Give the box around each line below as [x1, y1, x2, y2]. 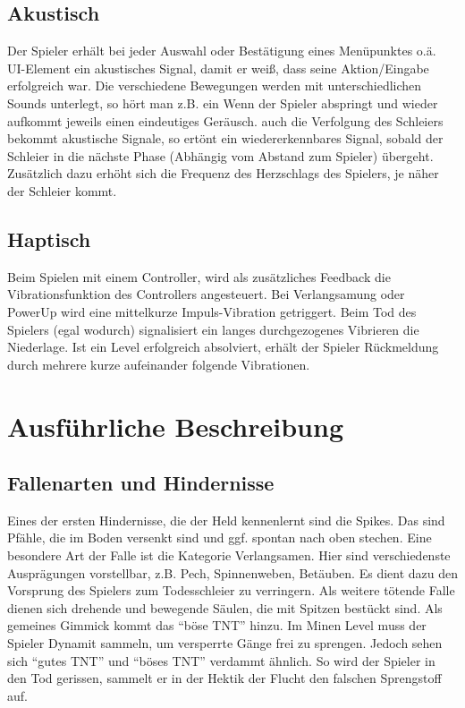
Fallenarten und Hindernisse [7, 469, 275, 497]
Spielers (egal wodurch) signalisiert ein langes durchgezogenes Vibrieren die [7, 320, 419, 338]
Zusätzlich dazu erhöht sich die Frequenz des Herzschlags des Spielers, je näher [7, 164, 439, 183]
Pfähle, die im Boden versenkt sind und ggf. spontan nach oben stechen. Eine [7, 528, 432, 547]
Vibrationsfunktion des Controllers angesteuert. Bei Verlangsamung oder [7, 285, 405, 303]
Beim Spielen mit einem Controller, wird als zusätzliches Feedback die [7, 267, 391, 286]
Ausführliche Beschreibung [7, 407, 343, 444]
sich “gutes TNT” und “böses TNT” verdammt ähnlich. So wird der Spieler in [7, 651, 435, 670]
